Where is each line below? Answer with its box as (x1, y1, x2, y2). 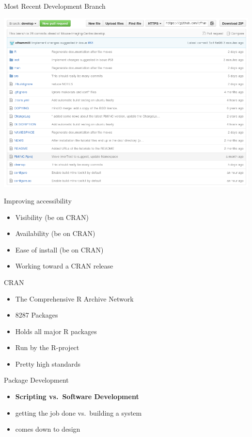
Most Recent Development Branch (4, 1, 106, 11)
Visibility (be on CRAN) (15, 212, 89, 222)
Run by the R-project (15, 342, 79, 353)
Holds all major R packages (15, 326, 97, 336)
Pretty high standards (15, 358, 81, 369)
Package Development (4, 375, 69, 385)
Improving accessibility (4, 195, 72, 205)
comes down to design (15, 424, 80, 434)
